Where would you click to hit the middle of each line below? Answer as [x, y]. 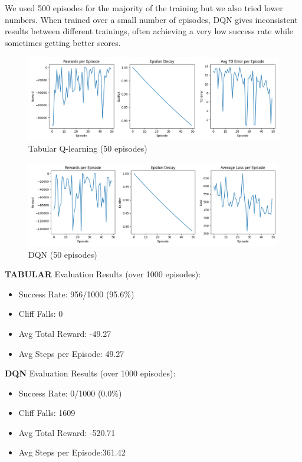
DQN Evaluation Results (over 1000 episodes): [90, 373]
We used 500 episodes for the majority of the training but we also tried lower [144, 8]
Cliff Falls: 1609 [47, 413]
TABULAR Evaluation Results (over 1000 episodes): [103, 274]
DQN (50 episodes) [63, 254]
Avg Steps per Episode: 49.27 [71, 353]
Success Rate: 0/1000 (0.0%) [70, 393]
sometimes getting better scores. [63, 42]
